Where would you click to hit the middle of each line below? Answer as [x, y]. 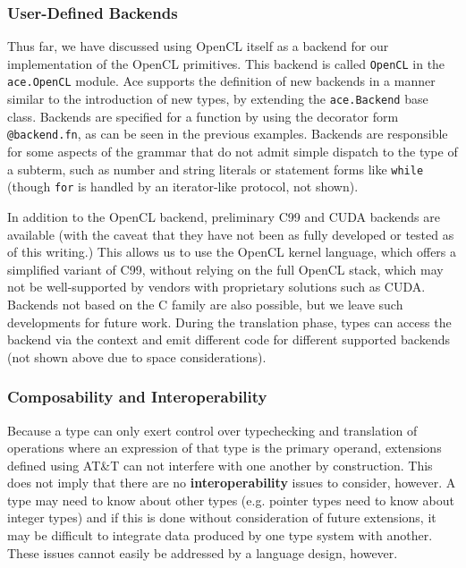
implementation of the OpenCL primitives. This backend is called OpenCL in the [226, 63]
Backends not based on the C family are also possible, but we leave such [205, 304]
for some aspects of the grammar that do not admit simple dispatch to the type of [233, 152]
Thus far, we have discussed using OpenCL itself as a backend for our [198, 46]
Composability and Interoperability [137, 397]
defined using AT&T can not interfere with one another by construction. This [220, 465]
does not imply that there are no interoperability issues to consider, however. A [232, 483]
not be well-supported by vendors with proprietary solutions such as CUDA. [216, 287]
